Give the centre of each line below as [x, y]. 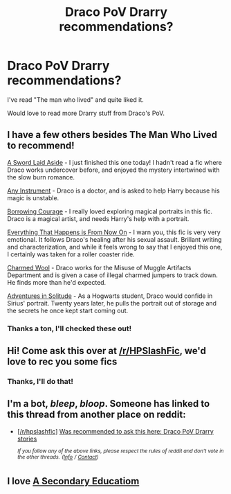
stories [27, 439]
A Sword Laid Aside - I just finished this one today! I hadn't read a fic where [115, 162]
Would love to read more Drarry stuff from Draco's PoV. [86, 113]
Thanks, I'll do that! [40, 381]
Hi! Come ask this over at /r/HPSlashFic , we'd [107, 351]
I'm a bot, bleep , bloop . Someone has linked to [109, 404]
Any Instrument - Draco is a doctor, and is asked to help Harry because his [113, 191]
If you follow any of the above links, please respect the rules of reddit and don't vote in [120, 451]
